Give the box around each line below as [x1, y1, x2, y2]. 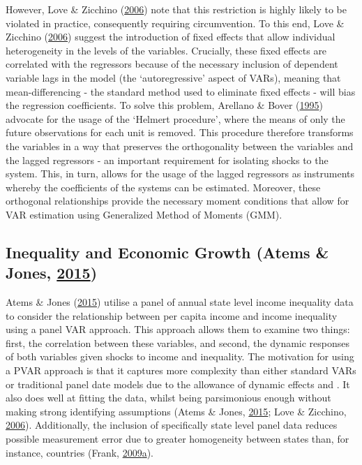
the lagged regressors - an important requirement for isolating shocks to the [6, 152, 329, 167]
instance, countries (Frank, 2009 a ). [6, 445, 154, 459]
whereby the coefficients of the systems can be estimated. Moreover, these [6, 179, 321, 194]
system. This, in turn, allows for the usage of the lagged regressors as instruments [6, 166, 354, 181]
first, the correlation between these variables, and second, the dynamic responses [6, 335, 350, 350]
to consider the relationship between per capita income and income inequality [6, 308, 338, 323]
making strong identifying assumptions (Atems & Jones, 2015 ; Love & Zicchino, [6, 404, 347, 418]
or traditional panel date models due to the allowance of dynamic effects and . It [6, 376, 350, 391]
